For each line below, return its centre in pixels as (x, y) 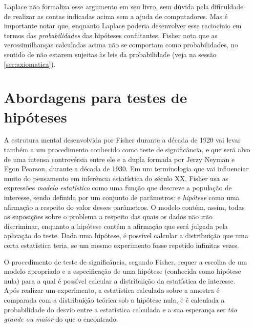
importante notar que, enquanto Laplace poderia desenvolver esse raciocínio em (123, 26)
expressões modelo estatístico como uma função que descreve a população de (118, 188)
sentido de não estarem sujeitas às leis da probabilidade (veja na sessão (110, 54)
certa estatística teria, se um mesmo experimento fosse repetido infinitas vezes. (122, 245)
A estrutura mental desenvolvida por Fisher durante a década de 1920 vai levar (122, 140)
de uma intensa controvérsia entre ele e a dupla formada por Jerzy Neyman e (119, 159)
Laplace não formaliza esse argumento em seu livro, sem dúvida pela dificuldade (124, 6)
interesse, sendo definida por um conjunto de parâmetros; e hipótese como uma (122, 197)
